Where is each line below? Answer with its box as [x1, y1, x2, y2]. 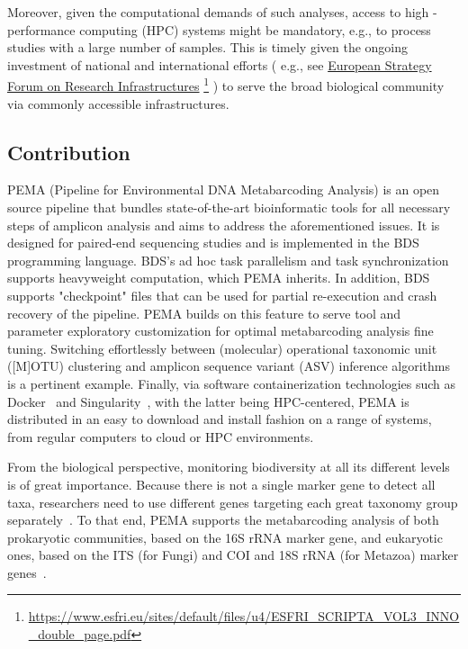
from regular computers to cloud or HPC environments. [7, 427, 314, 446]
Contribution [7, 138, 130, 166]
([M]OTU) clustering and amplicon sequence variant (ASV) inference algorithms [7, 356, 450, 375]
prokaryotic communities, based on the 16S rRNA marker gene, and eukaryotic [7, 527, 443, 546]
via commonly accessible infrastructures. [7, 94, 229, 113]
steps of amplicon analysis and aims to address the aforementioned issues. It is [7, 215, 440, 234]
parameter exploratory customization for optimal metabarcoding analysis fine [7, 321, 434, 340]
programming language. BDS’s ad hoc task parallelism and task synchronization [7, 250, 449, 269]
